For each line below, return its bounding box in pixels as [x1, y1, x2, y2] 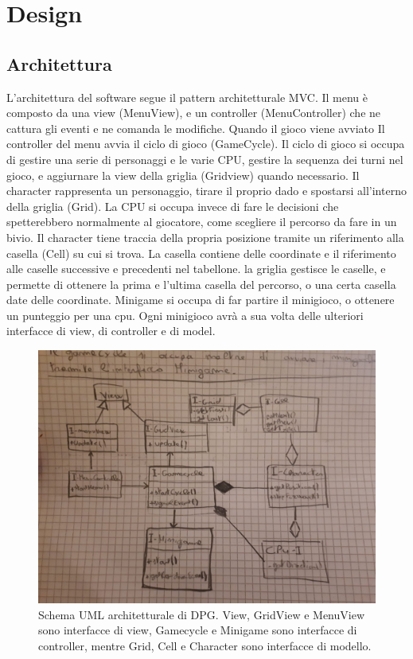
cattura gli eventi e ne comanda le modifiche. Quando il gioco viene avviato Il [6, 119, 385, 136]
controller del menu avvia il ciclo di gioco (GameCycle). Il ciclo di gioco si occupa [6, 135, 405, 152]
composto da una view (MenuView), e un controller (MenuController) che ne [6, 104, 381, 121]
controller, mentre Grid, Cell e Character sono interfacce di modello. [38, 637, 372, 653]
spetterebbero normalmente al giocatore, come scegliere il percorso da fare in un [6, 213, 397, 230]
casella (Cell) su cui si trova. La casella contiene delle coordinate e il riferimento [6, 244, 396, 261]
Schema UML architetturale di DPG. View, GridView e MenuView [38, 606, 365, 622]
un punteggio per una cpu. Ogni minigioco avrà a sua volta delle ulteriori [6, 306, 364, 323]
